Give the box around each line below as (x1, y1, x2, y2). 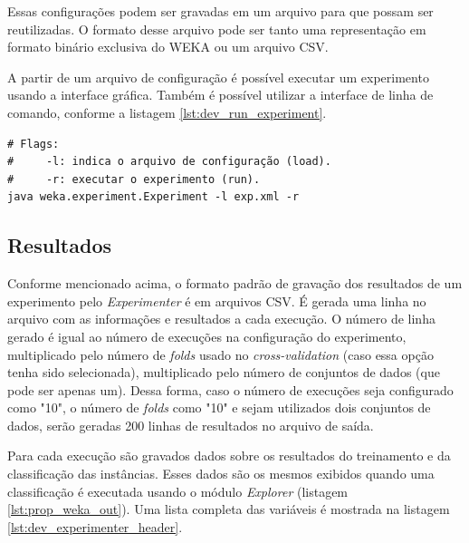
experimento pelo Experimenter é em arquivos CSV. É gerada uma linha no (7, 291, 426, 310)
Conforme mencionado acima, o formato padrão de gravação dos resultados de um (7, 274, 463, 293)
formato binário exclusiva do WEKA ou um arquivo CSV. (7, 37, 329, 56)
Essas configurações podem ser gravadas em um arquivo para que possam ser (7, 2, 434, 20)
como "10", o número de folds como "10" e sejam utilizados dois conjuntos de (7, 398, 431, 417)
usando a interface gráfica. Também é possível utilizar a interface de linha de (7, 85, 434, 104)
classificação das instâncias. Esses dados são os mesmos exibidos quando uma (7, 464, 435, 483)
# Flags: (7, 137, 60, 150)
